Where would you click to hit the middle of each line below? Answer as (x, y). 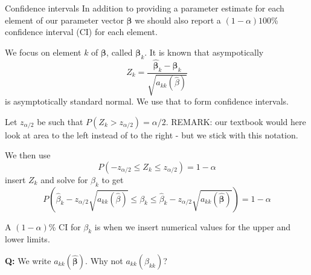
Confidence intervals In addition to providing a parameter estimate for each (145, 8)
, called (120, 52)
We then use (28, 155)
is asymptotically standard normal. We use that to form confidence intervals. (147, 101)
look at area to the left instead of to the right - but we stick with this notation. (152, 134)
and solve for (64, 179)
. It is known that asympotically (204, 52)
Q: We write (28, 260)
